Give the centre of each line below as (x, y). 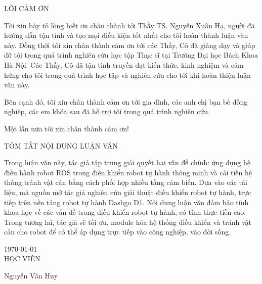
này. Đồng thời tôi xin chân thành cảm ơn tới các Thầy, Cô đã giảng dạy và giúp (130, 45)
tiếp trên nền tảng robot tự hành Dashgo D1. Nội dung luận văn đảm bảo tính (126, 202)
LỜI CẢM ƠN (27, 8)
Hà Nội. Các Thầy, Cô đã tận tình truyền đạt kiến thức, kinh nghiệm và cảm (124, 64)
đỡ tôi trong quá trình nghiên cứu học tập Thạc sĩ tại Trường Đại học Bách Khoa (131, 55)
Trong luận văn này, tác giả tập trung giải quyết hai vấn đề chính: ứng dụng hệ (127, 162)
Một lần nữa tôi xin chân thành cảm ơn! (67, 128)
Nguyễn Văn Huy (31, 276)
